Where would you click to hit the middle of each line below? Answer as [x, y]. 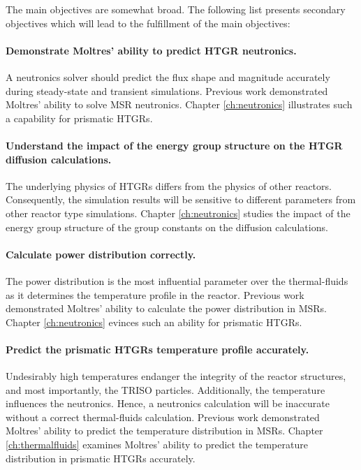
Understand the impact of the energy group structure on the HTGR [174, 145]
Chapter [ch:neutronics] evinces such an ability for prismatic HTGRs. [154, 322]
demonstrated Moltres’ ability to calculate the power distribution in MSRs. [166, 308]
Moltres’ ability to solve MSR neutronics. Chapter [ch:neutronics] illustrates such [179, 104]
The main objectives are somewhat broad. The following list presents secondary [176, 9]
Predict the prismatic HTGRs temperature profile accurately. [157, 349]
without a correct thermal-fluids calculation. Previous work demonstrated [163, 417]
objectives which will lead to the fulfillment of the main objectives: [148, 23]
